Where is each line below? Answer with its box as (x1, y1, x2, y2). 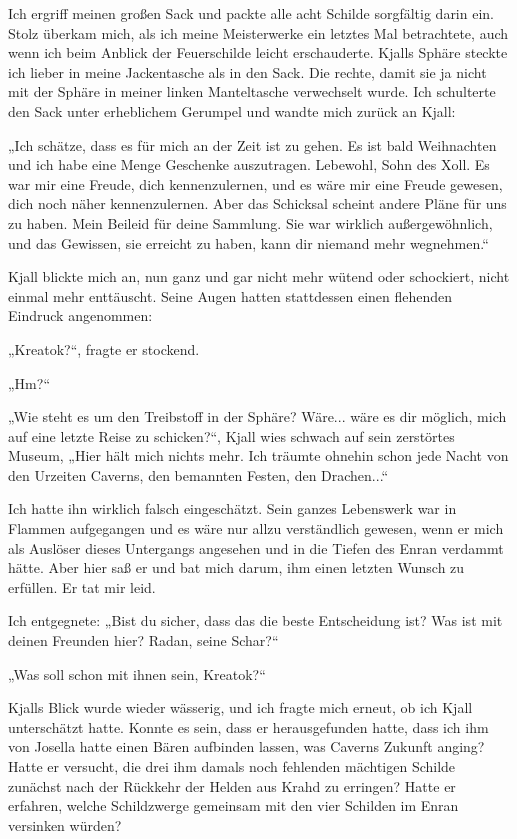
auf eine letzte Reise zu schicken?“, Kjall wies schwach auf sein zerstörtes (8, 425, 455, 446)
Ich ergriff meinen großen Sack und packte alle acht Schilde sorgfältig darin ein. (8, 3, 494, 23)
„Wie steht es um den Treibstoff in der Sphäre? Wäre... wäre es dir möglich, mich (8, 406, 507, 427)
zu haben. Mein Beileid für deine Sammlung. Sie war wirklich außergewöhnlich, (8, 212, 493, 233)
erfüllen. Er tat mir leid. (8, 576, 156, 597)
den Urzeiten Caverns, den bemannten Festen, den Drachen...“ (8, 464, 389, 485)
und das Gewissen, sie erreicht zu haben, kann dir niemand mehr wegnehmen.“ (8, 232, 489, 253)
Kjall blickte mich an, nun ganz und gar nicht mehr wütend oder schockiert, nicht (8, 266, 510, 287)
